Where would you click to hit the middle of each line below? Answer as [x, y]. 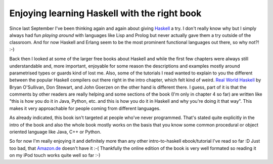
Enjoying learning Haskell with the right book [105, 13]
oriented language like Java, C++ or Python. [55, 132]
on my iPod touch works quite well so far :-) [55, 155]
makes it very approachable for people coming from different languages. [85, 108]
